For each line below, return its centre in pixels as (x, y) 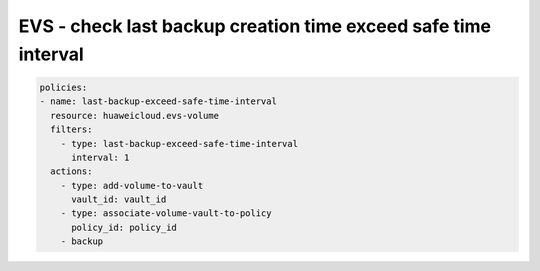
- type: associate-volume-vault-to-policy (166, 213)
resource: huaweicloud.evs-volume (135, 115)
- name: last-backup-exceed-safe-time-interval (158, 101)
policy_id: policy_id (124, 227)
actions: (71, 171)
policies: (63, 87)
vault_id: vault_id (119, 199)
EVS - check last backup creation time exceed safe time (255, 26)
